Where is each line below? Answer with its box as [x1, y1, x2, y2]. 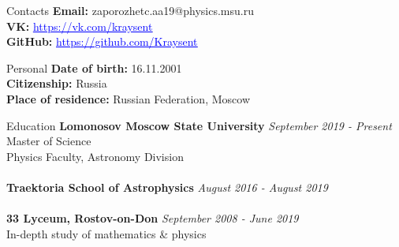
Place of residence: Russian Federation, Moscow [6, 90, 250, 107]
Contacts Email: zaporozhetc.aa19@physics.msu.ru [6, 2, 254, 18]
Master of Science [6, 133, 91, 149]
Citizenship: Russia [6, 75, 107, 92]
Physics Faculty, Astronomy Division [6, 148, 184, 164]
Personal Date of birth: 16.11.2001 [6, 59, 182, 76]
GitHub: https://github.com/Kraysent [6, 33, 198, 50]
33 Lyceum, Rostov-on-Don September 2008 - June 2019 [6, 210, 299, 226]
